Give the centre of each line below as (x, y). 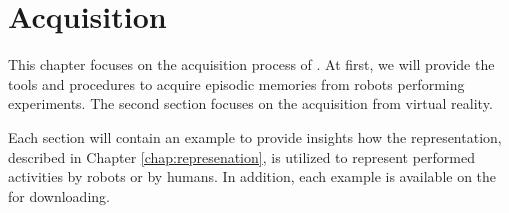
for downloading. (59, 195)
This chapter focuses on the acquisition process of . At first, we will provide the (251, 64)
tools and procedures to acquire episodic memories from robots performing (236, 83)
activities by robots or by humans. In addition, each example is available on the (252, 176)
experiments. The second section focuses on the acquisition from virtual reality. (250, 103)
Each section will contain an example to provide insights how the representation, (255, 136)
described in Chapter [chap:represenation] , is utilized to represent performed (241, 156)
